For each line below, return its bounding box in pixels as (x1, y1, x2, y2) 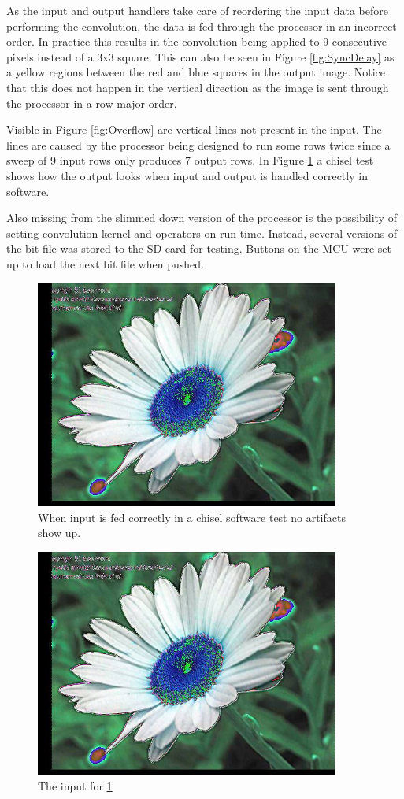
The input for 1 (38, 777, 113, 793)
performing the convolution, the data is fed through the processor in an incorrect (6, 17, 397, 34)
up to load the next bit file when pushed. (6, 255, 204, 272)
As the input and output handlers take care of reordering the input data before (6, 2, 389, 18)
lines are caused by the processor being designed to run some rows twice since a (6, 136, 391, 153)
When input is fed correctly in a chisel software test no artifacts (38, 509, 346, 525)
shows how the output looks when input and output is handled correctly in (6, 167, 368, 183)
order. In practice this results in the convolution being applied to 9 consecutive (6, 33, 387, 50)
